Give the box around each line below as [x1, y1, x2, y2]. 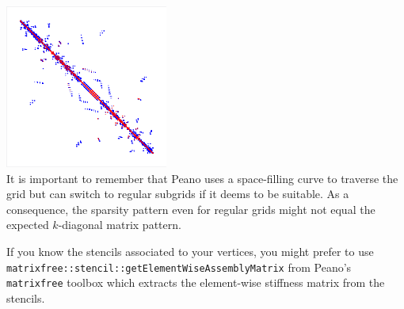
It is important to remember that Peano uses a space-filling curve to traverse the [6, 170, 398, 186]
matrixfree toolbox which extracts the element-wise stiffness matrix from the [6, 274, 385, 291]
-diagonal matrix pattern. [58, 216, 181, 233]
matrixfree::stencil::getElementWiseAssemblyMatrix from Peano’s [6, 258, 352, 275]
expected [6, 216, 49, 233]
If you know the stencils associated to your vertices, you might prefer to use [6, 242, 374, 259]
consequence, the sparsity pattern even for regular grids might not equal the [6, 200, 375, 217]
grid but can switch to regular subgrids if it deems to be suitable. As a [6, 185, 349, 202]
